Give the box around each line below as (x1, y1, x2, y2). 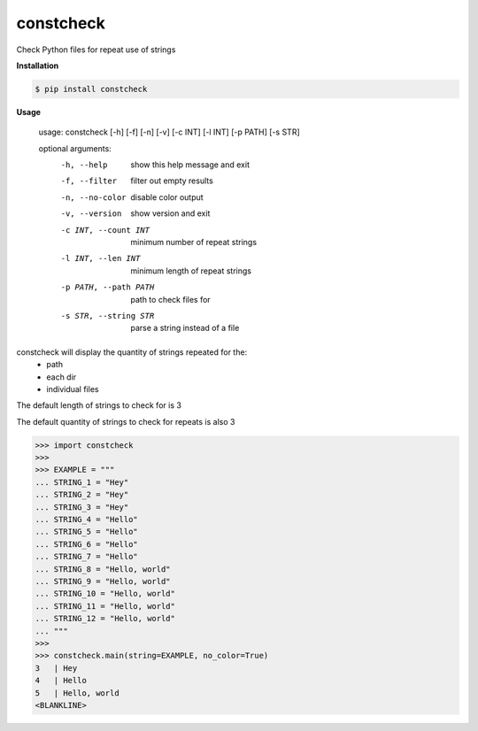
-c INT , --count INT (60, 225, 150, 235)
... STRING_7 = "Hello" (35, 551, 139, 562)
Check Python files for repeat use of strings (16, 44, 176, 55)
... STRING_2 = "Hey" (35, 489, 129, 500)
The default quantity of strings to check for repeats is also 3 (16, 416, 235, 427)
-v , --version (60, 209, 122, 219)
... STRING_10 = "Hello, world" (35, 589, 176, 599)
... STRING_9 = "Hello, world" (35, 576, 172, 586)
